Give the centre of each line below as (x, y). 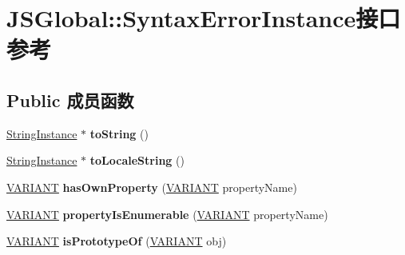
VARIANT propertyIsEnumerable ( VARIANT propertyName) (167, 214)
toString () (119, 133)
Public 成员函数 (70, 100)
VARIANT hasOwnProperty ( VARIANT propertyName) (152, 187)
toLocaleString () (137, 160)
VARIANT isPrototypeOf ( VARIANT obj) (117, 241)
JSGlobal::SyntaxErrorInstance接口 (204, 18)
